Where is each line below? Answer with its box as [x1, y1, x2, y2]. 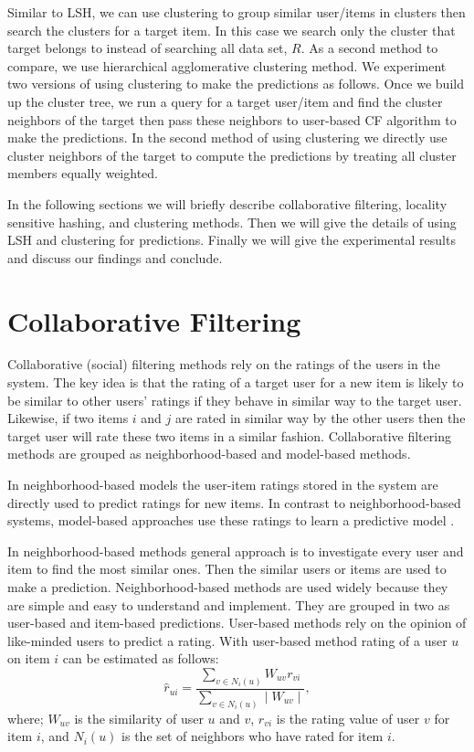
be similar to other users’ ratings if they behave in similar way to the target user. [7, 390, 462, 409]
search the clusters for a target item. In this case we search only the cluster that [7, 20, 456, 39]
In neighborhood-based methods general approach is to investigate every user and [7, 541, 464, 560]
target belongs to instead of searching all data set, [7, 38, 288, 58]
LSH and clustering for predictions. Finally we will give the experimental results [7, 230, 456, 249]
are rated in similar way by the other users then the [175, 408, 466, 428]
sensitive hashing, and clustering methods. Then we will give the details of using [7, 212, 457, 231]
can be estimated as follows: [62, 649, 219, 668]
